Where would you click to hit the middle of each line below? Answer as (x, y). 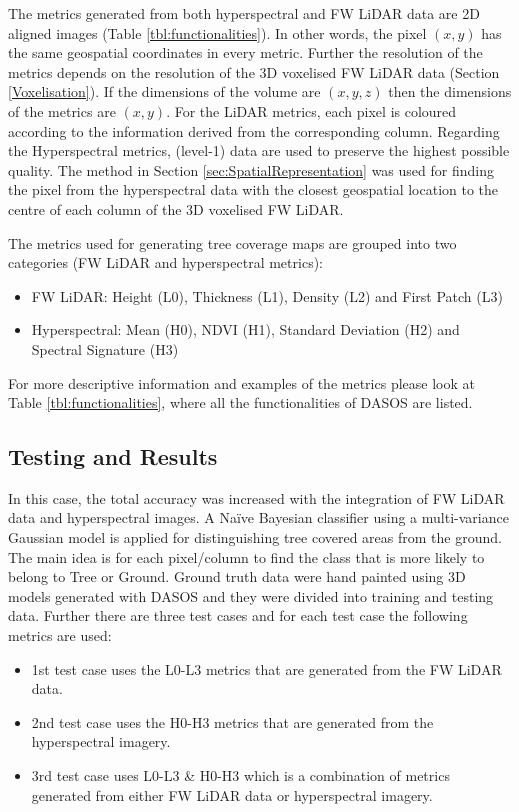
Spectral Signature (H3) (105, 348)
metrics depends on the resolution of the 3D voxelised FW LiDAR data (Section (254, 71)
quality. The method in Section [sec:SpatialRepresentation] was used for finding (251, 169)
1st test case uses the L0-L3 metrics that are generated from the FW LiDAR (266, 668)
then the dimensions (450, 91)
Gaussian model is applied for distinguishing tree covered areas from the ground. (255, 537)
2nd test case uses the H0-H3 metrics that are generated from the (232, 721)
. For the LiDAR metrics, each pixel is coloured (311, 110)
